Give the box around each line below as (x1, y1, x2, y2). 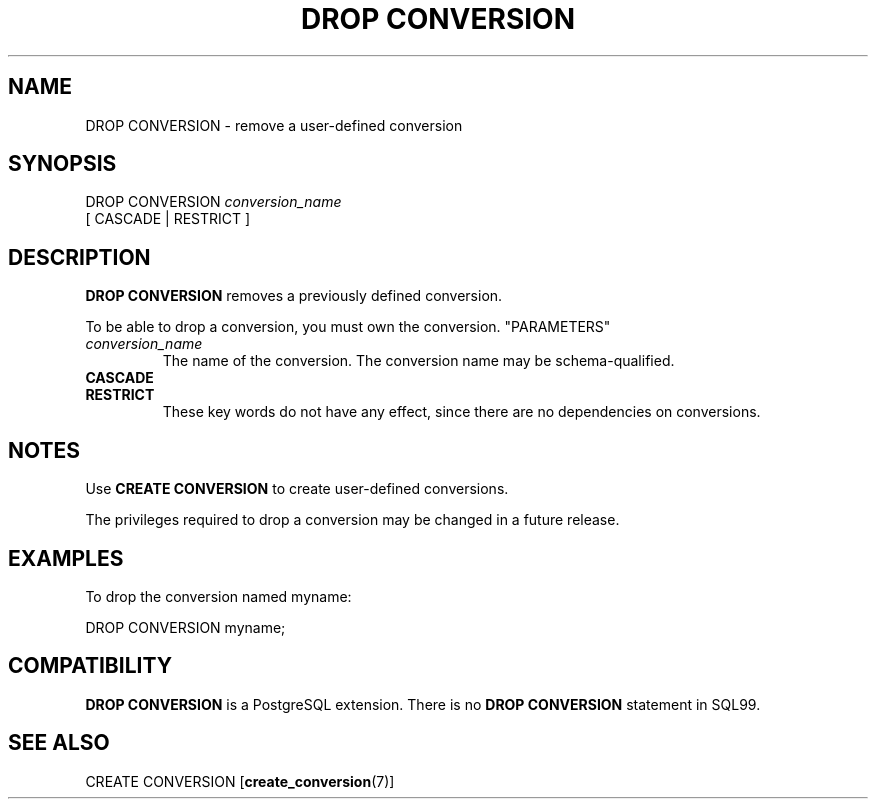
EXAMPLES (8, 545, 124, 571)
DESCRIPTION (8, 244, 151, 270)
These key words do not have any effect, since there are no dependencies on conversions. (162, 403, 761, 421)
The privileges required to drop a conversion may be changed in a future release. (85, 511, 620, 529)
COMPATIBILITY (8, 653, 172, 679)
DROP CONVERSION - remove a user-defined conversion (85, 116, 463, 134)
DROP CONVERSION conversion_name (85, 193, 342, 211)
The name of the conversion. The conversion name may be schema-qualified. (162, 352, 675, 370)
